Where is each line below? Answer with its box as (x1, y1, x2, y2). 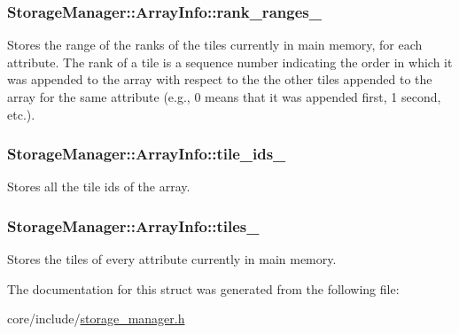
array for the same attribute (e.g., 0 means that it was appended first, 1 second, (7, 88, 441, 105)
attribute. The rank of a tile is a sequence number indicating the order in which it (7, 52, 453, 71)
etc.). (7, 105, 35, 123)
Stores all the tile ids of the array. (7, 177, 191, 196)
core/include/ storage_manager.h (7, 309, 185, 328)
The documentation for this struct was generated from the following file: (7, 279, 400, 298)
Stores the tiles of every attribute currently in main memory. (7, 250, 337, 268)
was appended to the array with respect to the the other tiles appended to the (7, 70, 432, 89)
